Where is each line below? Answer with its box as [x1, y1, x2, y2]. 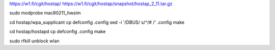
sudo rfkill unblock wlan [9, 38, 60, 44]
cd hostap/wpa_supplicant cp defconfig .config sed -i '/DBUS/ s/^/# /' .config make [9, 19, 185, 25]
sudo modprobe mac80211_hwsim [9, 10, 81, 16]
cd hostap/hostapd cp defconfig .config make [9, 28, 106, 35]
